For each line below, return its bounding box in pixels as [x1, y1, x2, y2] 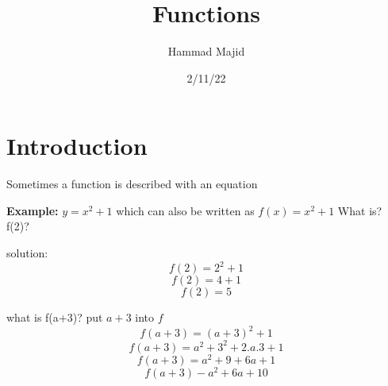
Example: [6, 202, 59, 218]
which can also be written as [116, 202, 255, 218]
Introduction [6, 129, 148, 162]
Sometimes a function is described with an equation [6, 176, 258, 192]
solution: [6, 245, 48, 261]
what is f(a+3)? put [6, 309, 103, 326]
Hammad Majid [167, 43, 245, 60]
